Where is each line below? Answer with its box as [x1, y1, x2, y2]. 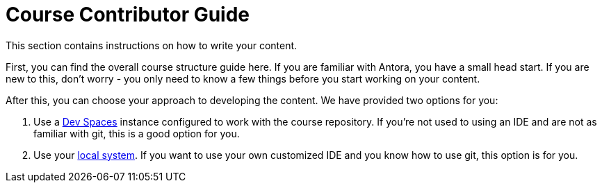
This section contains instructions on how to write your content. [6, 39, 298, 51]
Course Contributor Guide [6, 3, 250, 26]
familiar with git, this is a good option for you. [33, 127, 240, 139]
